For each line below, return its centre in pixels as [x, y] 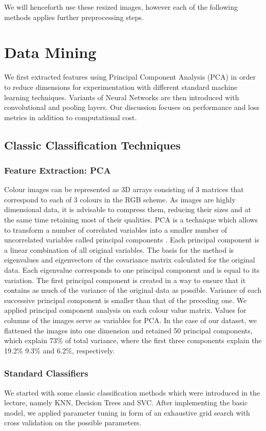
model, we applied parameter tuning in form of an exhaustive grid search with [127, 412]
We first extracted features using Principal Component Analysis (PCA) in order [130, 77]
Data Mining [50, 52]
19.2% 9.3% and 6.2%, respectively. [60, 350]
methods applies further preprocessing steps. [74, 17]
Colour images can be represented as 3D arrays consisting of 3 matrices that [124, 189]
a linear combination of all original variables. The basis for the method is [119, 249]
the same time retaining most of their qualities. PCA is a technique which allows [131, 220]
